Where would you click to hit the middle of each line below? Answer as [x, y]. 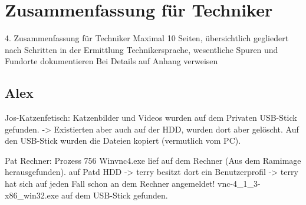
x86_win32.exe [32, 195]
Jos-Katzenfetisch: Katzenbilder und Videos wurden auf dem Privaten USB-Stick [151, 118]
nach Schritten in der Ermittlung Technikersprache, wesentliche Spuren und [142, 49]
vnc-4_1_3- [239, 183]
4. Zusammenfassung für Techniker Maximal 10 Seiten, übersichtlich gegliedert [147, 38]
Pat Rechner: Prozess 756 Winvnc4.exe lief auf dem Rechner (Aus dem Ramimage [153, 160]
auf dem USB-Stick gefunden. [115, 195]
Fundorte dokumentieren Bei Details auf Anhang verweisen [111, 61]
